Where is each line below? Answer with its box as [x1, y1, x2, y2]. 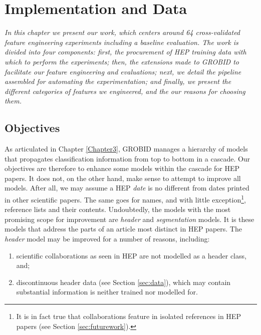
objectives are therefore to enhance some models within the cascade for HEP [5, 163, 240, 173]
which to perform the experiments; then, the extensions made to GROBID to [5, 56, 239, 66]
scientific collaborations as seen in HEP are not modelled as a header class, [16, 250, 246, 260]
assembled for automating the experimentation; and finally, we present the [5, 76, 231, 86]
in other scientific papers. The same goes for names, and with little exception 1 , [5, 193, 246, 204]
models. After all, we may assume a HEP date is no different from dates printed [5, 182, 249, 193]
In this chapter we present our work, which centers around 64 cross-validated [5, 27, 240, 37]
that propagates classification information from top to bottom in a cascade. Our [5, 153, 250, 163]
